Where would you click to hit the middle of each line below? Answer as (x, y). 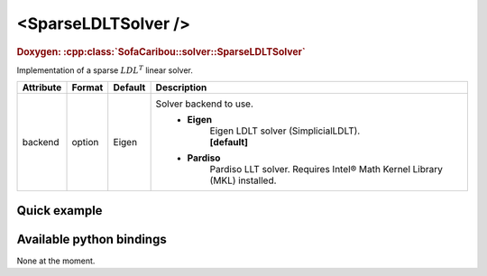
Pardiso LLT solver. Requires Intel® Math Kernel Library (326, 170)
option (85, 143)
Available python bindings (92, 239)
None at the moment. (56, 261)
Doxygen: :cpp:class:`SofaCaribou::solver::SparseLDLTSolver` (161, 51)
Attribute (42, 87)
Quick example (60, 211)
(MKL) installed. (243, 180)
